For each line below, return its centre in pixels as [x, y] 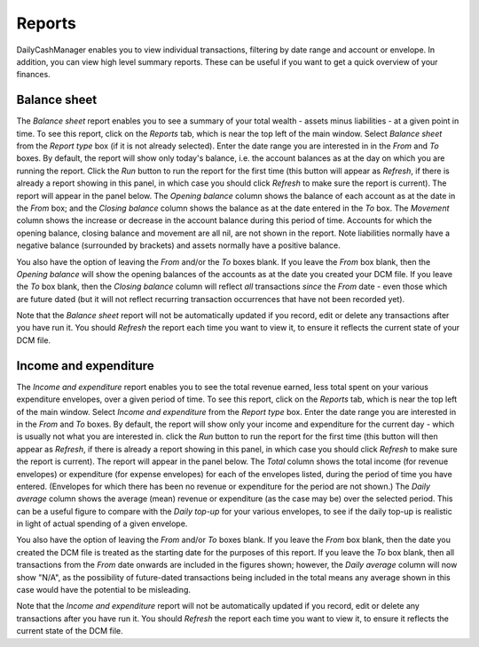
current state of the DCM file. [70, 631]
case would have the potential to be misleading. [103, 590]
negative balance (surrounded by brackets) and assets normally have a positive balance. [178, 245]
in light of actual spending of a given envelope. [102, 523]
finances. [33, 75]
